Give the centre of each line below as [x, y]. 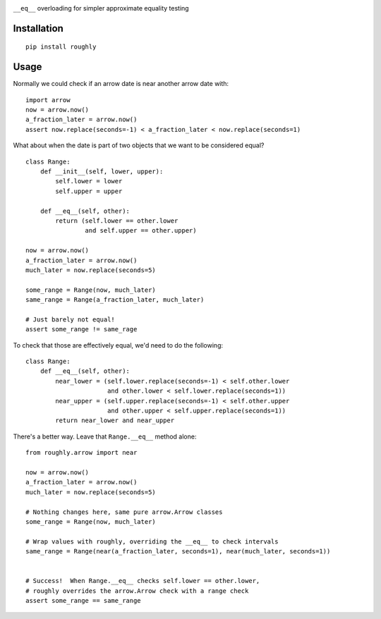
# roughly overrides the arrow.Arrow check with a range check [137, 591]
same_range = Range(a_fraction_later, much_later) [115, 300]
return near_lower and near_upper [115, 421]
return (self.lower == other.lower [117, 221]
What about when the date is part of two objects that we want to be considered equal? [139, 145]
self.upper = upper [89, 191]
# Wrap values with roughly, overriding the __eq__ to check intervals [152, 541]
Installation [38, 28]
